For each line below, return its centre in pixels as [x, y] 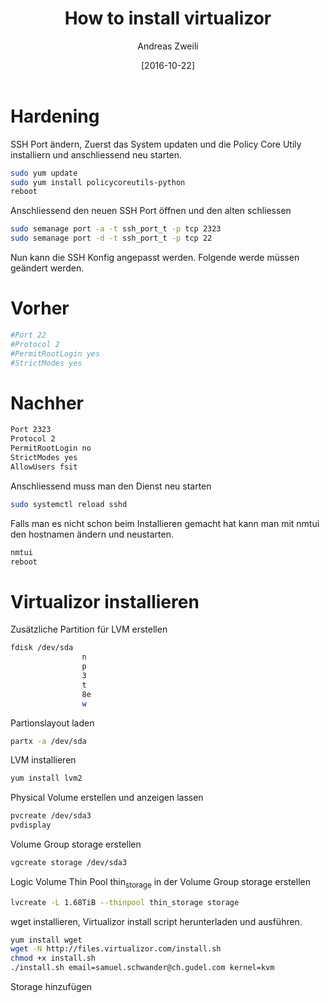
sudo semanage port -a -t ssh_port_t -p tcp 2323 [116, 229]
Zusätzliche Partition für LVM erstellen [89, 629]
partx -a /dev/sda [48, 741]
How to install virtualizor [168, 18]
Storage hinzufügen [51, 987]
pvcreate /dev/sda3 [51, 816]
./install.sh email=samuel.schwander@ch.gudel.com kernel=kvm [142, 968]
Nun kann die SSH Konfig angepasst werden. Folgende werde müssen [155, 258]
